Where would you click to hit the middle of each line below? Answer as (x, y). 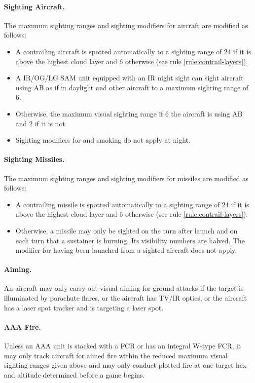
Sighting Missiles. (34, 159)
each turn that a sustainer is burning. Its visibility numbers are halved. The (130, 240)
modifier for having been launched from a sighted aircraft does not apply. (126, 250)
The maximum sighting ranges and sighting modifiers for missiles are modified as (126, 178)
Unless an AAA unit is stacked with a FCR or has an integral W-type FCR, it (123, 346)
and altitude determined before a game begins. (74, 374)
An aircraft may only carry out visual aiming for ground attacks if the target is (124, 288)
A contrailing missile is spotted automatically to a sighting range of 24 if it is (132, 204)
